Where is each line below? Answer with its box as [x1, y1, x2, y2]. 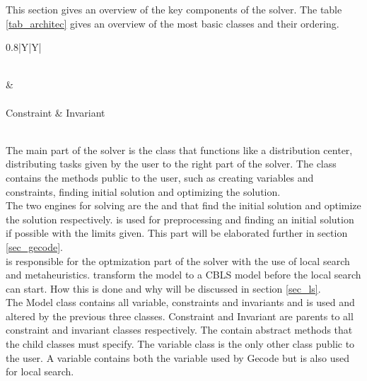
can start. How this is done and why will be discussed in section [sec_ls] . [6, 281, 321, 295]
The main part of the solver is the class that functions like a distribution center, [6, 142, 353, 157]
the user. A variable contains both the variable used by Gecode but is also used [6, 350, 349, 365]
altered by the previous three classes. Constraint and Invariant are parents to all [6, 308, 354, 323]
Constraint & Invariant [6, 105, 105, 119]
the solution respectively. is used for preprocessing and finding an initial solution [6, 211, 354, 226]
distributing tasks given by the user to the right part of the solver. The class [6, 156, 337, 171]
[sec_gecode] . [6, 239, 63, 254]
